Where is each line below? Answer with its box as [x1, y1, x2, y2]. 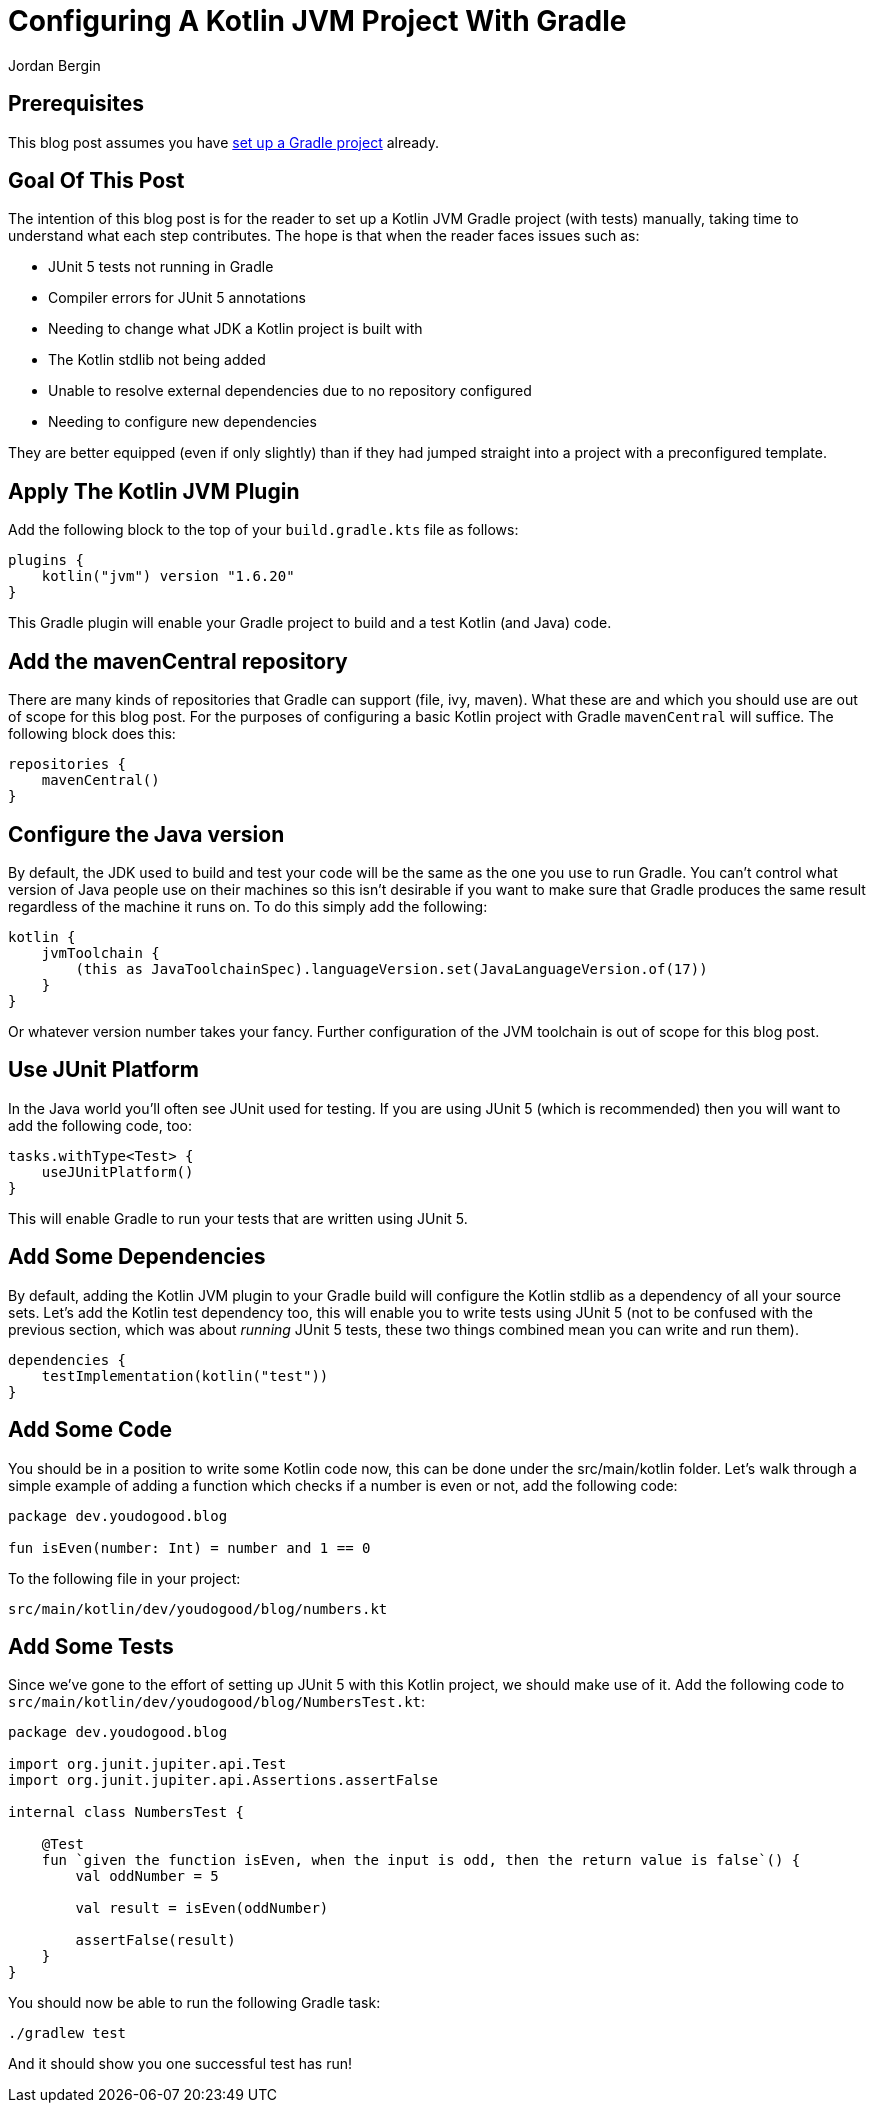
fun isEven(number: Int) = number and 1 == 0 [8, 1539, 371, 1556]
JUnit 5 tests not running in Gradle [48, 258, 274, 276]
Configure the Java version [8, 821, 285, 847]
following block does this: [8, 725, 176, 743]
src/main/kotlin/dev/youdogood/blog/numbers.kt [8, 1600, 388, 1617]
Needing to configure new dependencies [48, 413, 317, 431]
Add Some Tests [8, 1633, 174, 1659]
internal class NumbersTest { [8, 1804, 245, 1821]
